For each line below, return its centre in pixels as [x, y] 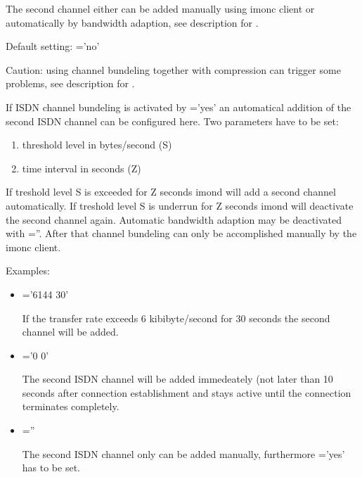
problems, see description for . [70, 83]
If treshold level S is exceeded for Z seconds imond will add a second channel [171, 192]
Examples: [28, 271]
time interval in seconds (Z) [82, 168]
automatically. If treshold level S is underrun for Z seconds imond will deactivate [180, 205]
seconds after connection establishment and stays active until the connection [187, 392]
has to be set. [51, 468]
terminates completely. [71, 406]
